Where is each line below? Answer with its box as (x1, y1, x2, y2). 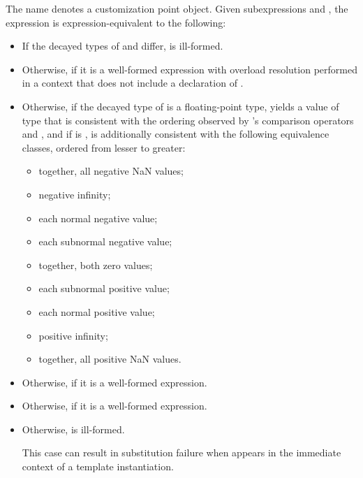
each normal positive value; (38, 304, 155, 319)
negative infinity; (38, 187, 111, 201)
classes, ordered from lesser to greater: (22, 140, 186, 154)
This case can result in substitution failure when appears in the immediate (22, 445, 341, 460)
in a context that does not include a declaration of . (22, 75, 244, 90)
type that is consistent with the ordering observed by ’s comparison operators (22, 113, 354, 127)
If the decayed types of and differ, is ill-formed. (22, 38, 223, 53)
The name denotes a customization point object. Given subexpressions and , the (6, 1, 348, 15)
